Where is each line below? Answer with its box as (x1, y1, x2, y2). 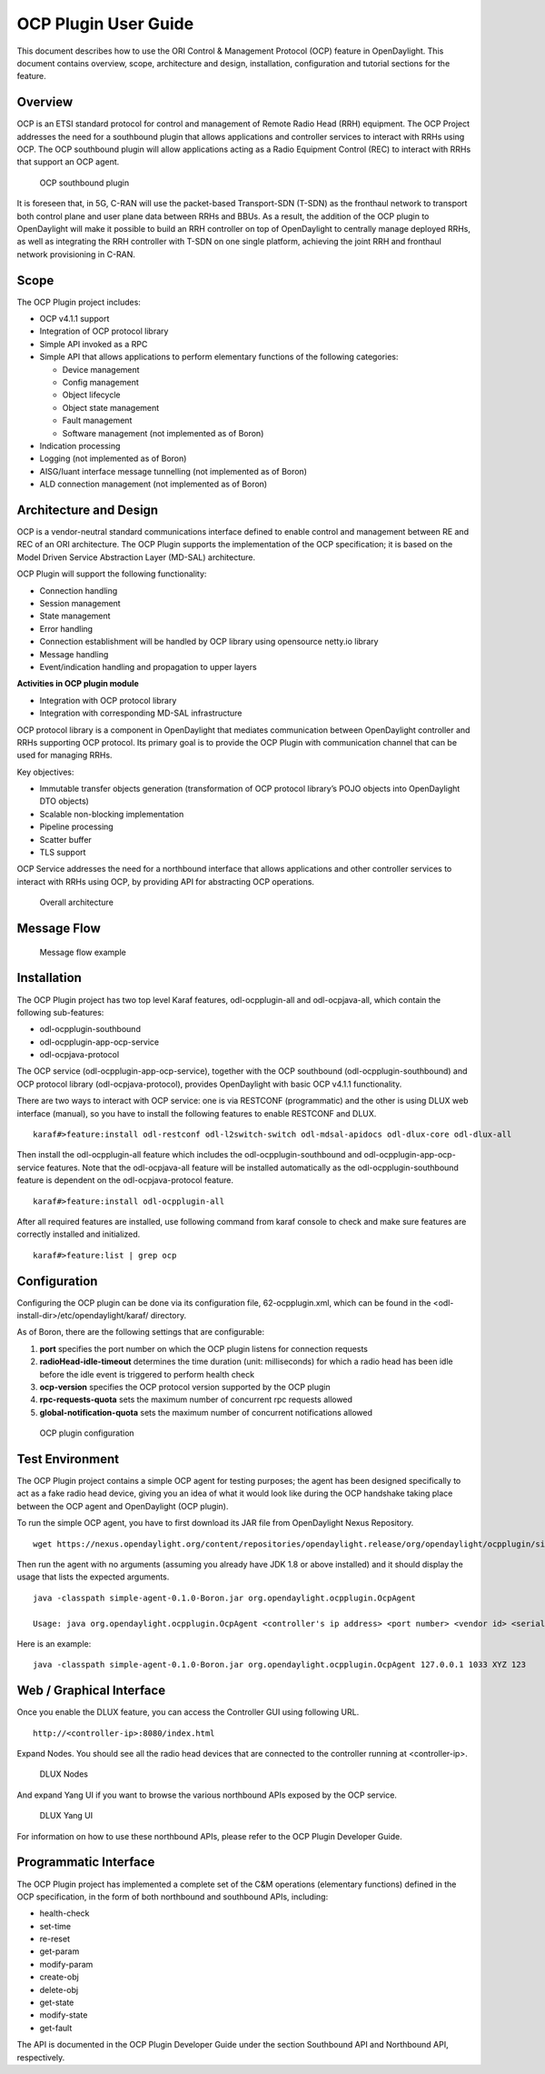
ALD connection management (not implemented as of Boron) (39, 478, 268, 490)
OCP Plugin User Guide (16, 14, 194, 34)
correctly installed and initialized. (16, 1228, 141, 1240)
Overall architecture (39, 897, 114, 908)
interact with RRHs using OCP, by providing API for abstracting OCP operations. (16, 876, 315, 887)
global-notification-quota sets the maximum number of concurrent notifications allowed (39, 1407, 372, 1418)
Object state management (62, 402, 160, 413)
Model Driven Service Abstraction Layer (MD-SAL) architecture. (16, 551, 256, 563)
